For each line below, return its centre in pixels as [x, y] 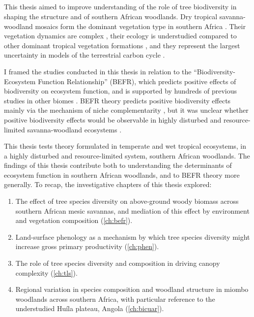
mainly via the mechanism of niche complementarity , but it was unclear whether [126, 110]
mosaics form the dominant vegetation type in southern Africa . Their [140, 26]
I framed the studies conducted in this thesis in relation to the [98, 71]
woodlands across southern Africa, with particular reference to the [115, 299]
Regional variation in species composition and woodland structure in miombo [132, 289]
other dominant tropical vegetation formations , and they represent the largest [122, 45]
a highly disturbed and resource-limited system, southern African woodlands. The [127, 155]
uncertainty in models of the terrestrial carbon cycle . [85, 55]
